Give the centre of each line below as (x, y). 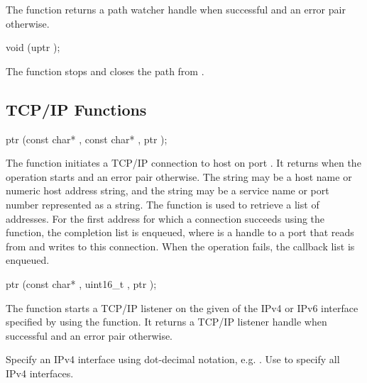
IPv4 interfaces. (40, 373)
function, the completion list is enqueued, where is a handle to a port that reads (180, 232)
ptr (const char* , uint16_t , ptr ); (81, 283)
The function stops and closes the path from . (105, 71)
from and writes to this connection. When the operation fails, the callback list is (180, 246)
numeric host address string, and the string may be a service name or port (168, 190)
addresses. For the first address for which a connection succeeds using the (165, 218)
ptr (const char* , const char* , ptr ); (87, 139)
